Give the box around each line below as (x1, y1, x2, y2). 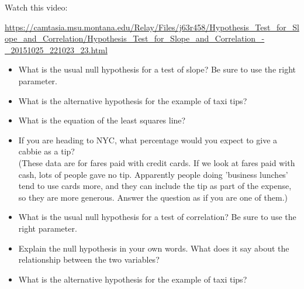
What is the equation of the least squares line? (18, 114, 186, 126)
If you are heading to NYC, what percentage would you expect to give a (18, 133, 278, 146)
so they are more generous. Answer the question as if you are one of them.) (18, 191, 288, 203)
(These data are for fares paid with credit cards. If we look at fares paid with (18, 156, 295, 168)
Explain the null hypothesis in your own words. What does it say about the (18, 242, 289, 254)
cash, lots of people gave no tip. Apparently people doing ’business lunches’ (18, 168, 288, 180)
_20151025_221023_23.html (5, 43, 108, 56)
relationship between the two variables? (18, 253, 160, 266)
